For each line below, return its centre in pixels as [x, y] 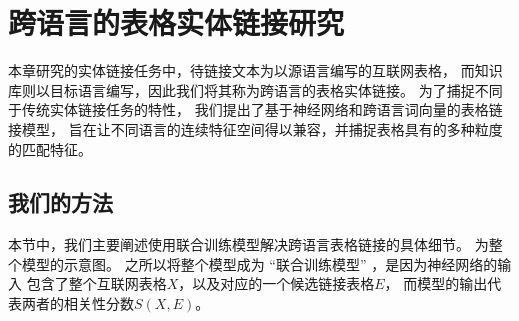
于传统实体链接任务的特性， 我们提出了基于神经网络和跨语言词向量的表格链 [255, 109]
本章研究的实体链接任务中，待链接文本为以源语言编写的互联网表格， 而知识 [255, 70]
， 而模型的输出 [436, 283]
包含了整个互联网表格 [96, 283]
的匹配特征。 [50, 148]
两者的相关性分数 [77, 303]
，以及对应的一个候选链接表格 [276, 283]
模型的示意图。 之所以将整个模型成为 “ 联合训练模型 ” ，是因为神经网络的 [259, 263]
